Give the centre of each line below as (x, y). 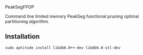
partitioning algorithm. (27, 21)
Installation (22, 36)
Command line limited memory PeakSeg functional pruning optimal (72, 16)
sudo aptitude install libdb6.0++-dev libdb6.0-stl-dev (63, 48)
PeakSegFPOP (20, 7)
